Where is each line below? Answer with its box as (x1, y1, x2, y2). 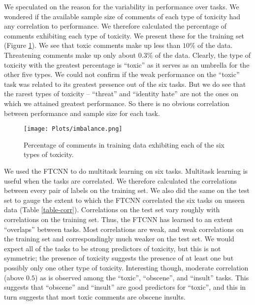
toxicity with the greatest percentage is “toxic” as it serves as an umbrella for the (4, 59, 250, 70)
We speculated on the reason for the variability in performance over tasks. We (4, 1, 239, 11)
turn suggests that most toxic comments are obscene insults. (4, 291, 186, 302)
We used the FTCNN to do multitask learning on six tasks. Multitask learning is (4, 165, 248, 176)
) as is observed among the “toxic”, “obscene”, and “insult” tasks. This (35, 272, 249, 282)
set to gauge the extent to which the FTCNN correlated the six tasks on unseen (4, 194, 245, 205)
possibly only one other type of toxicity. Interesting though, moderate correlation (4, 262, 249, 272)
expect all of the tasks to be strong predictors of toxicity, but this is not (4, 243, 221, 253)
